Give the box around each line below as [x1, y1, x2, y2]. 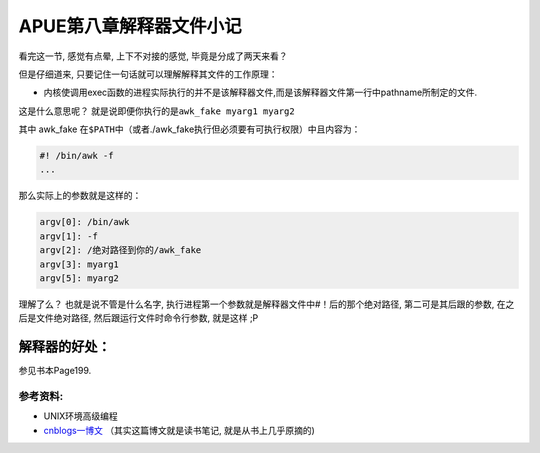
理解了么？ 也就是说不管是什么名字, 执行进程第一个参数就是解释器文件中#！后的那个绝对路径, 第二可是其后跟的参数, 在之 [18, 298, 515, 310]
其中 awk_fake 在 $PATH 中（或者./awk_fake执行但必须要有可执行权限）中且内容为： [18, 123, 361, 135]
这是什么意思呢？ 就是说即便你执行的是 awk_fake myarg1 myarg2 [18, 105, 295, 117]
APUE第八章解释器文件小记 [18, 15, 242, 37]
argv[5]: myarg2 [39, 273, 120, 284]
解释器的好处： [18, 338, 111, 355]
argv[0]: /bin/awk [39, 216, 130, 228]
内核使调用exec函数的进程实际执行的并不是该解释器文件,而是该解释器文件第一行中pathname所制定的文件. [43, 86, 478, 99]
